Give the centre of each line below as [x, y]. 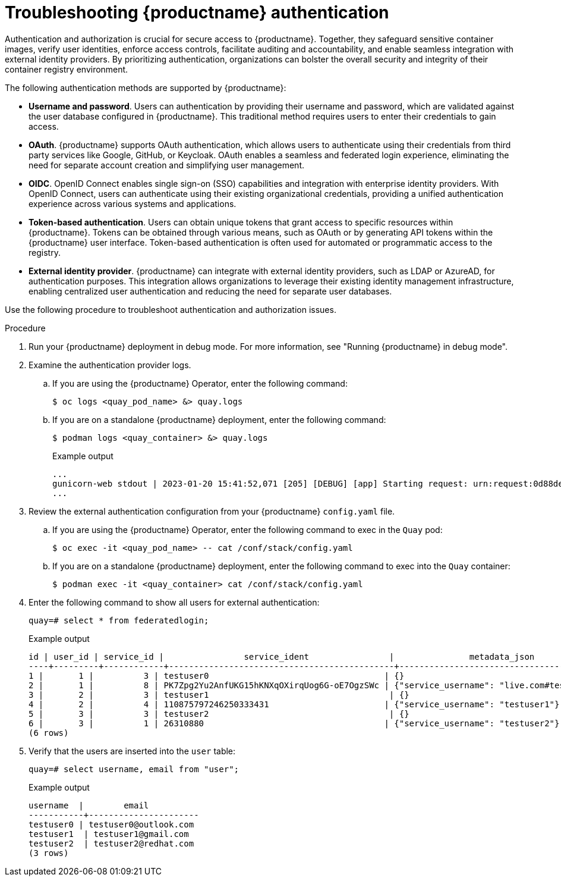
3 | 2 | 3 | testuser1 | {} [219, 695]
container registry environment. [67, 69]
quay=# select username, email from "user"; [134, 769]
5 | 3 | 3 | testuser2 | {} [219, 714]
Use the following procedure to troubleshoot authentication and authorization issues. [171, 309]
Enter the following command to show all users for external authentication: [174, 602]
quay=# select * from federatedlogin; [119, 620]
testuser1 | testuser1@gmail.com [109, 834]
